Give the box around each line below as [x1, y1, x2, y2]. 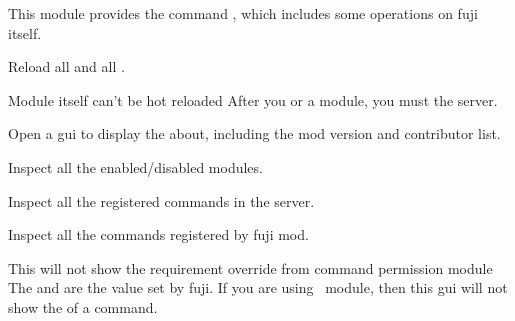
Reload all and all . [8, 56, 125, 77]
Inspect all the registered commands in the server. [8, 190, 315, 211]
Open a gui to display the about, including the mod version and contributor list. [8, 123, 501, 144]
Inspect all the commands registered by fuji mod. [8, 224, 309, 245]
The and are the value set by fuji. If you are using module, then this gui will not [8, 277, 508, 298]
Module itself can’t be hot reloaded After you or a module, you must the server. [8, 89, 498, 110]
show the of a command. [8, 296, 158, 317]
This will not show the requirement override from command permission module [8, 257, 493, 278]
